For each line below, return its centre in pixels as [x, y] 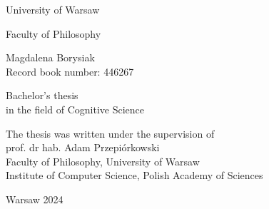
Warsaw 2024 [35, 199]
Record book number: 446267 [70, 71]
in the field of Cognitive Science [75, 109]
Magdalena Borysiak [50, 57]
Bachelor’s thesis [42, 95]
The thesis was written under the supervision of [110, 133]
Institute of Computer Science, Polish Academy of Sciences [134, 175]
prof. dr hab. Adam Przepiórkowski [83, 147]
